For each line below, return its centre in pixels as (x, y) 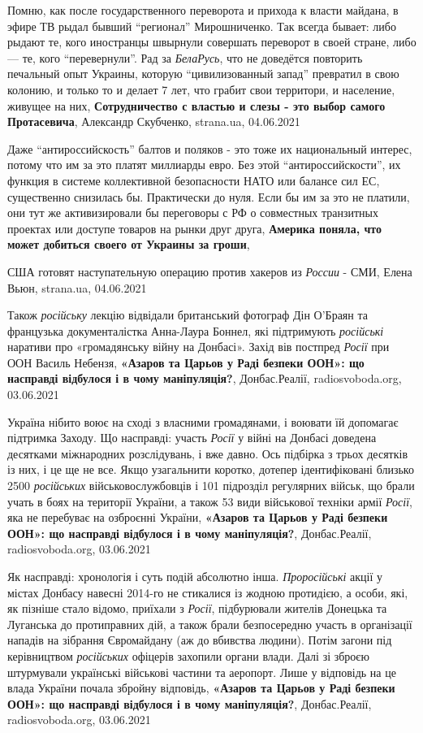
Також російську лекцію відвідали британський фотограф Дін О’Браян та (188, 315)
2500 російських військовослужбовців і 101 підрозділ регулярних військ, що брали (211, 486)
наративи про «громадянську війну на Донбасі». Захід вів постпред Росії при (199, 347)
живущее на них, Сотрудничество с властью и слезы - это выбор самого (196, 105)
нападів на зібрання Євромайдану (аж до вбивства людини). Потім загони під (200, 640)
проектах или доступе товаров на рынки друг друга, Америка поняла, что (195, 228)
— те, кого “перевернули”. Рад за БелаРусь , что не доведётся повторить (185, 57)
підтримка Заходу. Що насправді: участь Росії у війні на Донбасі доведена (192, 438)
